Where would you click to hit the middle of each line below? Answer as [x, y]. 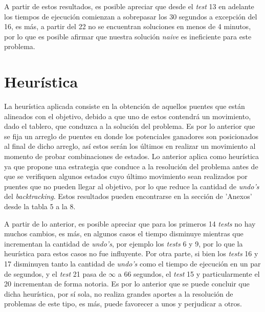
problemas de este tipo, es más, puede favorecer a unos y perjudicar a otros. [123, 304]
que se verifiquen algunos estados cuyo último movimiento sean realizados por [126, 176]
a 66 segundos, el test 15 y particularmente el [189, 273]
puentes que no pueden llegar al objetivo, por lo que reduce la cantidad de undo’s [132, 186]
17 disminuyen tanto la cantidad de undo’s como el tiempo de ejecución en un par [132, 263]
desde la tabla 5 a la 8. [40, 206]
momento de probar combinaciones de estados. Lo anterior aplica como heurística [132, 156]
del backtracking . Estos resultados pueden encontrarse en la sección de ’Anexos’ [128, 196]
